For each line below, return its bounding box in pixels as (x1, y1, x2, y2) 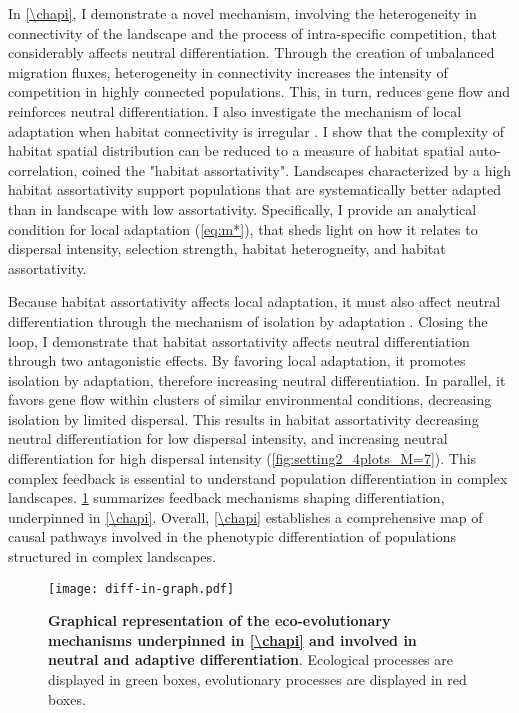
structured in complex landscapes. (8, 546, 216, 567)
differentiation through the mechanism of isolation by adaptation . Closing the (8, 310, 488, 331)
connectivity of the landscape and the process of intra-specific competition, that (8, 22, 497, 43)
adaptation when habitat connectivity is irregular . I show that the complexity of (8, 120, 505, 141)
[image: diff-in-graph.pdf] (48, 581, 235, 596)
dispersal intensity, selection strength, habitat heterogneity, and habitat (8, 238, 446, 259)
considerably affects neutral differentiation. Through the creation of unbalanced (8, 42, 495, 63)
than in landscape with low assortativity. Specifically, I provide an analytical (8, 198, 477, 219)
